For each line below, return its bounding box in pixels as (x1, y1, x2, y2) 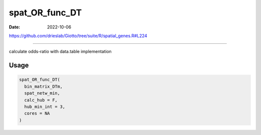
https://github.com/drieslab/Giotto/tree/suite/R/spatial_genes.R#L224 (9, 33, 147, 39)
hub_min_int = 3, (24, 104, 65, 109)
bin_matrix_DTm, (24, 83, 63, 89)
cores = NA (24, 111, 50, 116)
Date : (9, 24, 20, 30)
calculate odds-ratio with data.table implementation (9, 49, 112, 54)
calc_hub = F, (24, 97, 58, 103)
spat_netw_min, (24, 91, 60, 96)
